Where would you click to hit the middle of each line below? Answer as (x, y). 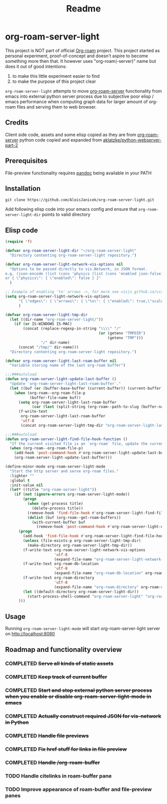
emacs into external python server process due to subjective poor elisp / (80, 96)
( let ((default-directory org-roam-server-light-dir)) (81, 592)
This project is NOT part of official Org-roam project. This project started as (83, 50)
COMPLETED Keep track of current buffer (56, 677)
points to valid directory (66, 214)
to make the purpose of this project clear (54, 81)
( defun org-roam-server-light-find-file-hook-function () (66, 439)
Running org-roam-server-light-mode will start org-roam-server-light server (83, 629)
